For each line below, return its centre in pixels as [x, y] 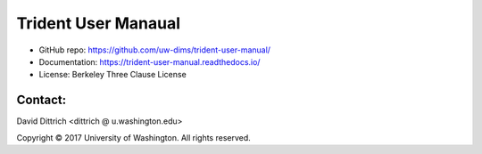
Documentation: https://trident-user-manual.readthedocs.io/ [150, 61]
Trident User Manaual [99, 23]
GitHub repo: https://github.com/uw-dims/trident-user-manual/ [155, 50]
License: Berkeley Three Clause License [112, 75]
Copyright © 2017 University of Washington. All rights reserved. [134, 137]
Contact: [42, 100]
